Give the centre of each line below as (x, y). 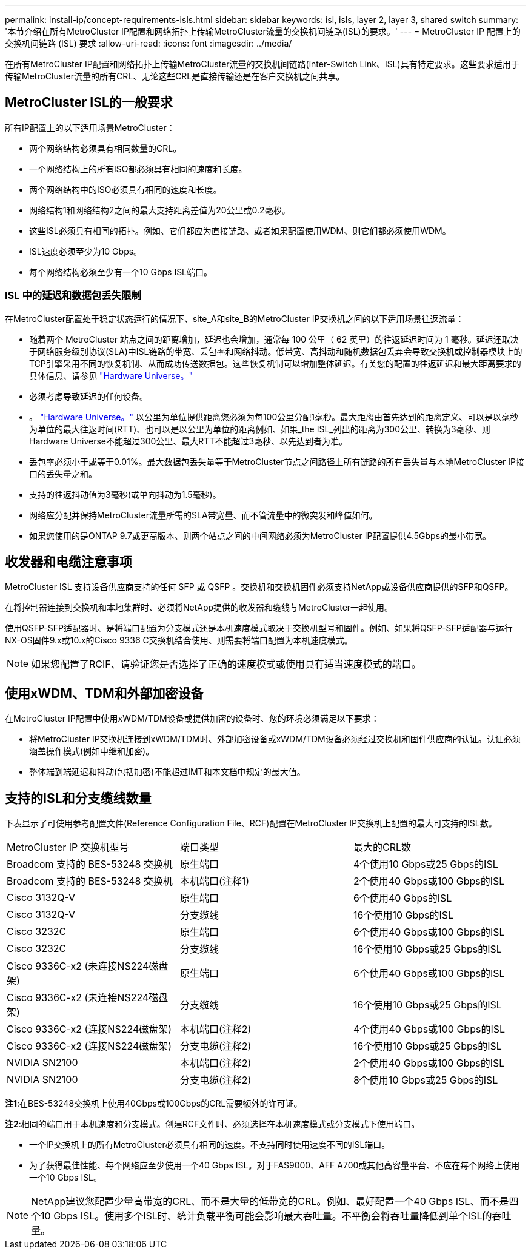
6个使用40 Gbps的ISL (402, 898)
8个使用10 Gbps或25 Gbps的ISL (426, 1080)
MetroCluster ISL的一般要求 (89, 102)
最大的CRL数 (382, 847)
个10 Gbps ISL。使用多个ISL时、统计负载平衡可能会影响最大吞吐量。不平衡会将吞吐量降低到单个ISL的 (262, 1216)
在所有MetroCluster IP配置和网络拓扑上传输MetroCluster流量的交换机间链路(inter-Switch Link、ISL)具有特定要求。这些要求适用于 (262, 64)
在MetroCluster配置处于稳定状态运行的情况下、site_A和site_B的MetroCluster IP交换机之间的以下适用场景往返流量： (235, 318)
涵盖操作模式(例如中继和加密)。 (92, 751)
